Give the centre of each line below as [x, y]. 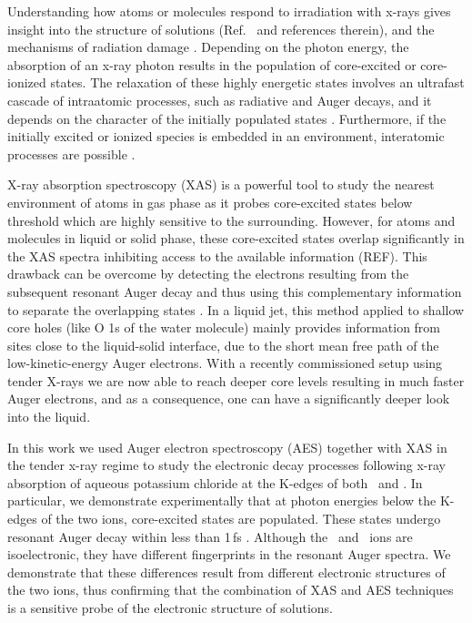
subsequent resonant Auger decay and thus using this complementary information [235, 291]
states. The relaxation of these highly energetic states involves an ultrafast [257, 82]
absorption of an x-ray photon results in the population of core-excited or [212, 64]
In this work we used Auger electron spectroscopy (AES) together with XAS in [227, 447]
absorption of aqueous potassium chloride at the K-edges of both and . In [215, 482]
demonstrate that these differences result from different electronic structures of [226, 572]
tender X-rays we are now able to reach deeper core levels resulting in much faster [236, 380]
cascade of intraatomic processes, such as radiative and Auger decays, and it [220, 100]
